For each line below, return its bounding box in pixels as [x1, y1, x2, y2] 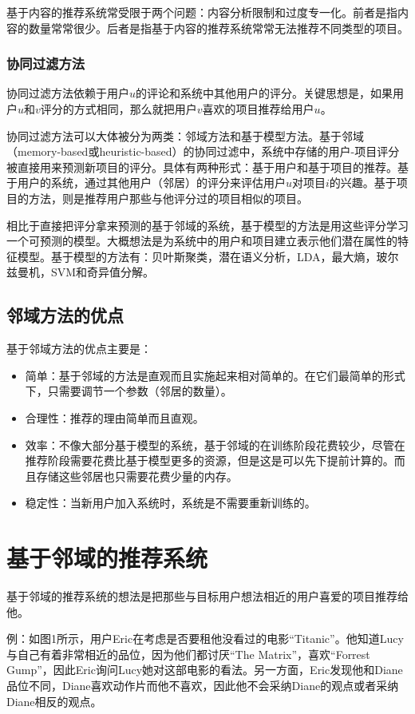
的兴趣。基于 [329, 174, 397, 191]
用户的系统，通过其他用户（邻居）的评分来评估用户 [17, 174, 286, 191]
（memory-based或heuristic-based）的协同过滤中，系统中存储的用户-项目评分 [6, 143, 400, 160]
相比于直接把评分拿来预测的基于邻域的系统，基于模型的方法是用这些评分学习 [6, 216, 409, 233]
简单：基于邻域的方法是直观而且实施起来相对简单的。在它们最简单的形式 [25, 367, 405, 383]
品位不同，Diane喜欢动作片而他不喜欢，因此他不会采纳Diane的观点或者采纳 [6, 676, 399, 693]
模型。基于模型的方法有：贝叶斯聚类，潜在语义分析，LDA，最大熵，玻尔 [17, 248, 399, 264]
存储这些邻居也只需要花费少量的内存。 [36, 467, 238, 484]
